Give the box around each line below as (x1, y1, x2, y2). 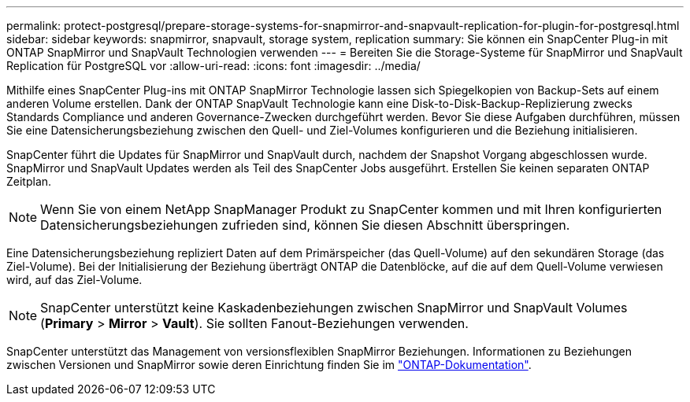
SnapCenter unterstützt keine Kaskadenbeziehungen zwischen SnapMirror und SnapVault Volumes (40, 300, 628, 315)
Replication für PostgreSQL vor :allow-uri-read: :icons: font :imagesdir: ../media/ (6, 59, 421, 72)
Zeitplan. (6, 175, 52, 188)
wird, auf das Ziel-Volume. (6, 273, 143, 286)
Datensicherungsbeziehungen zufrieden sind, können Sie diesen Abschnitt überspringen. (40, 217, 570, 233)
